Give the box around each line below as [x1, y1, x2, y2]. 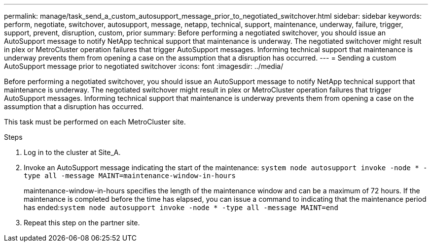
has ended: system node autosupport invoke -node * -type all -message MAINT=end [24, 203, 338, 212]
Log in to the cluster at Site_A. [24, 148, 121, 156]
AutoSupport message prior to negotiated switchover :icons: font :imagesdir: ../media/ [4, 62, 284, 70]
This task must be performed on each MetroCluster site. [4, 118, 186, 126]
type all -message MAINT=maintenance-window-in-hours [24, 172, 236, 180]
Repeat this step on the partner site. [24, 218, 140, 227]
